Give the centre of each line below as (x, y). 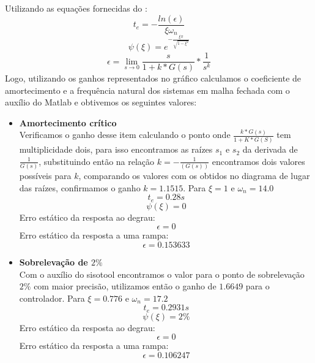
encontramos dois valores (258, 161)
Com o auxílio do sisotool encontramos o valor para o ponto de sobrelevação (162, 274)
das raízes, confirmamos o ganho (80, 187)
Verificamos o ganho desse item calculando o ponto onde (125, 135)
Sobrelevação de (54, 262)
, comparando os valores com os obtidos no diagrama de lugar (194, 176)
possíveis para (45, 176)
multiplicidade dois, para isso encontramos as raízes (116, 149)
